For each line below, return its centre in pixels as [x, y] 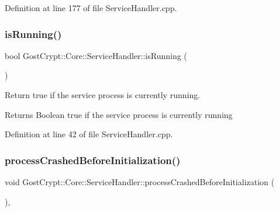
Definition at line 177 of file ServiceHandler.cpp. [91, 8]
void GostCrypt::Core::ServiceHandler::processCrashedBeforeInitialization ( [139, 182]
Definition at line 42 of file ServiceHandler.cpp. [89, 134]
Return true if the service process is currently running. [103, 95]
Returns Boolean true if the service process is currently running [119, 114]
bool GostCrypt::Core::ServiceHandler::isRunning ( [96, 55]
